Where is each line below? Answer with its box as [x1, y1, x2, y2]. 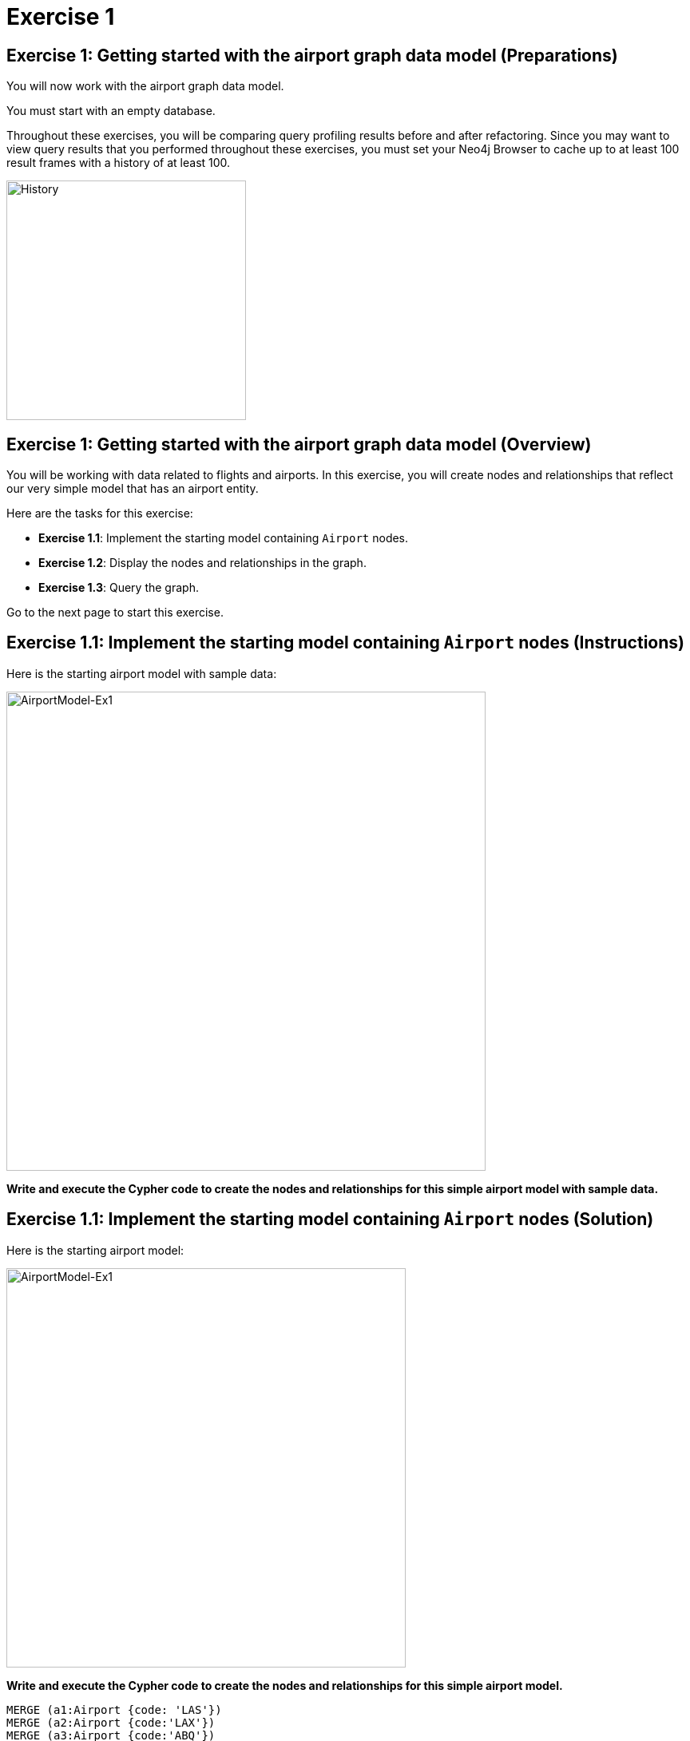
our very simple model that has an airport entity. [6, 482, 259, 496]
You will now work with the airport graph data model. [6, 79, 284, 93]
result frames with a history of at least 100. [6, 156, 231, 170]
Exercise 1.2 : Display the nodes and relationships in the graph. [38, 556, 367, 570]
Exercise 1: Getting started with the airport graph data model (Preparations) [6, 45, 618, 65]
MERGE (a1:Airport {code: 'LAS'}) [6, 1703, 222, 1716]
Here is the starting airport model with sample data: [6, 666, 277, 680]
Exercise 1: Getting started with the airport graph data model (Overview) [6, 434, 592, 454]
